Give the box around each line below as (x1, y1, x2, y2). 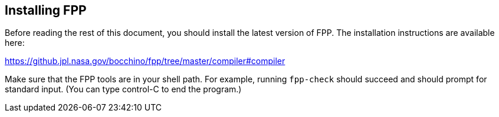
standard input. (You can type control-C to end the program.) (5, 84, 242, 95)
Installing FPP (5, 3, 87, 18)
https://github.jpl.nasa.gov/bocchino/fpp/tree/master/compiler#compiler (5, 56, 285, 66)
